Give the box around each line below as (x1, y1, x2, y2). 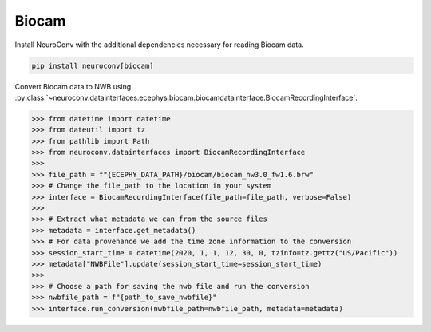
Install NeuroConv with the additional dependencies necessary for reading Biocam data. (14, 40, 304, 49)
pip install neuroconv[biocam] (31, 61, 155, 70)
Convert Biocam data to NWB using (14, 81, 132, 91)
